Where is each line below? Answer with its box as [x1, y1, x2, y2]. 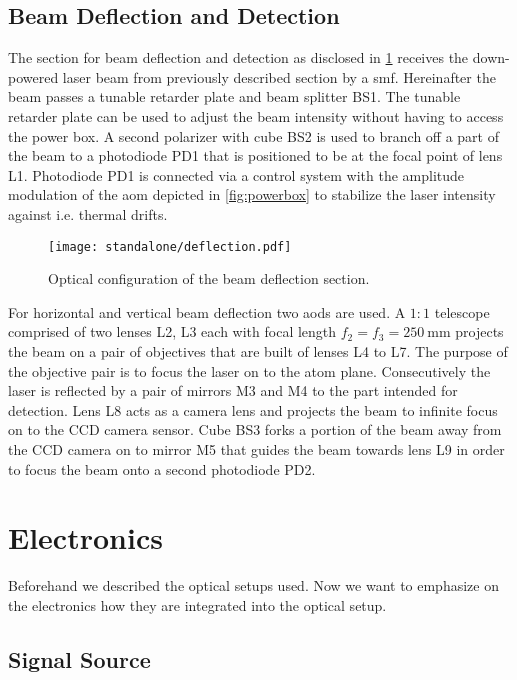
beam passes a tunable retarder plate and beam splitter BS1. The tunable [8, 86, 461, 107]
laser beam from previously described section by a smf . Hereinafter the [62, 66, 496, 87]
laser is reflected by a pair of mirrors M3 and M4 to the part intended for [8, 380, 458, 401]
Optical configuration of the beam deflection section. [48, 268, 370, 289]
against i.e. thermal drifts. [8, 203, 168, 224]
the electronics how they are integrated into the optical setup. [8, 594, 387, 615]
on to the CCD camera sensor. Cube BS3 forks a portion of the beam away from [8, 419, 502, 440]
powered [8, 66, 59, 87]
